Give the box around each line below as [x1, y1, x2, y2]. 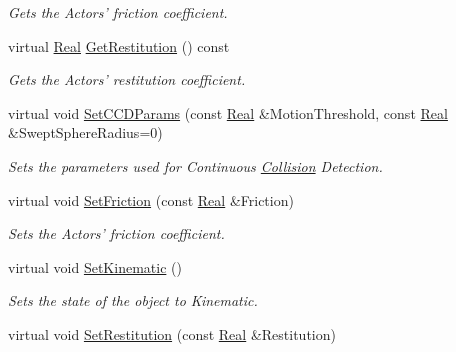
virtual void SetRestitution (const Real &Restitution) [8, 323, 336, 344]
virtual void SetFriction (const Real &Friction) [8, 189, 294, 210]
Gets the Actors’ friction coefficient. [8, 2, 228, 22]
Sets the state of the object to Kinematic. [8, 290, 258, 311]
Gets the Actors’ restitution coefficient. [8, 69, 246, 90]
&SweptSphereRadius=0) [8, 122, 163, 143]
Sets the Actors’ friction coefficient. [8, 223, 225, 244]
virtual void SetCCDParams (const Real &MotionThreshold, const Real [8, 102, 448, 123]
